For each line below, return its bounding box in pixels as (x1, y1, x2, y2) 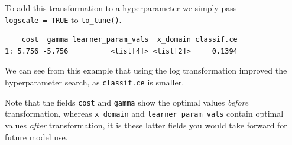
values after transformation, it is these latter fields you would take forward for (5, 119, 287, 131)
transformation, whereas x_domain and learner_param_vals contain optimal (5, 107, 284, 120)
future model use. (5, 130, 68, 143)
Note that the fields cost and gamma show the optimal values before (5, 95, 249, 108)
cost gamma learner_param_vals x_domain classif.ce (21, 35, 238, 44)
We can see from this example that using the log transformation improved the (5, 64, 287, 77)
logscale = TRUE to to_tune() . (5, 13, 122, 25)
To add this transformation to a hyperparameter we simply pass (5, 2, 237, 14)
